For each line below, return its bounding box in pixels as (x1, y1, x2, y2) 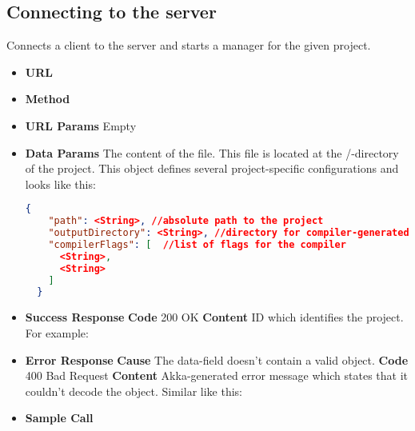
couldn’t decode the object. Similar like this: (25, 382, 242, 399)
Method (25, 90, 70, 107)
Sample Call (25, 409, 94, 426)
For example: (25, 324, 89, 341)
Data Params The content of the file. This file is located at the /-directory (25, 144, 399, 161)
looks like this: (25, 175, 96, 192)
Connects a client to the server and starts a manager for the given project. (6, 37, 371, 54)
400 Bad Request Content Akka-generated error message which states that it (25, 367, 409, 384)
